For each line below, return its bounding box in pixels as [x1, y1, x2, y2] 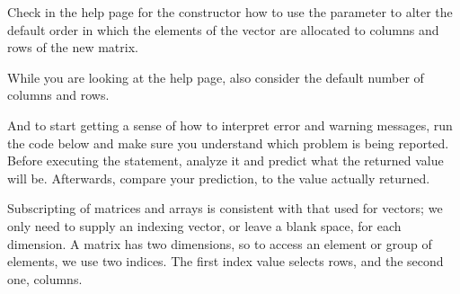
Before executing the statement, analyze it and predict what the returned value [7, 151, 444, 170]
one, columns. [7, 269, 83, 288]
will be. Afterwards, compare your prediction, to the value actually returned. [7, 168, 430, 187]
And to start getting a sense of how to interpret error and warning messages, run [7, 115, 453, 134]
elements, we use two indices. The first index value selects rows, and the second [7, 252, 444, 271]
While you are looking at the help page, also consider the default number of [7, 67, 424, 86]
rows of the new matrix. [7, 38, 138, 57]
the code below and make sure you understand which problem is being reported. [7, 133, 449, 152]
